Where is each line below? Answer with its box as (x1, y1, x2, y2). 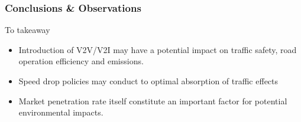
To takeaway (5, 24, 50, 36)
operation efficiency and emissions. (18, 55, 144, 67)
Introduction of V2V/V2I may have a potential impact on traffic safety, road (18, 43, 297, 55)
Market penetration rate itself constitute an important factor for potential (18, 94, 287, 107)
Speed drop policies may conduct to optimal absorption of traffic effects (18, 75, 279, 87)
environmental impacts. (18, 106, 103, 118)
